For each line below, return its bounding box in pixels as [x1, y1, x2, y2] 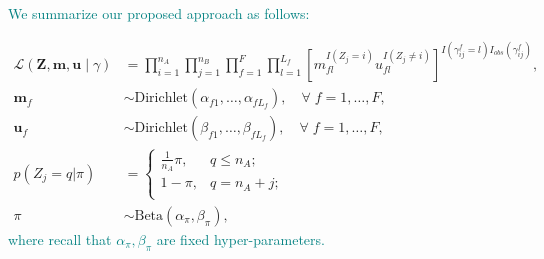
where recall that [8, 229, 112, 249]
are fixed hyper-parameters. [156, 229, 325, 249]
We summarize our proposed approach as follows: [8, 3, 310, 23]
